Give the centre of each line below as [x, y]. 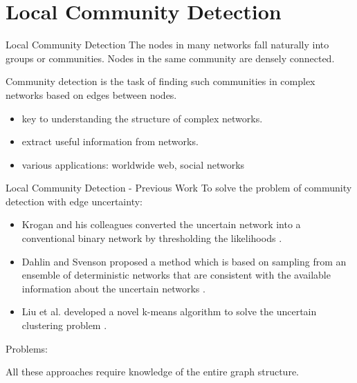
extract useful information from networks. [110, 141]
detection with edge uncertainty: [74, 201]
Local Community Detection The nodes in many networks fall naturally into [167, 45]
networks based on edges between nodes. [91, 94]
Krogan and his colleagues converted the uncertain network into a [161, 224]
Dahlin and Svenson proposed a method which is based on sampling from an [184, 261]
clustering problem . [64, 325]
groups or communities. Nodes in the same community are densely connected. [170, 58]
